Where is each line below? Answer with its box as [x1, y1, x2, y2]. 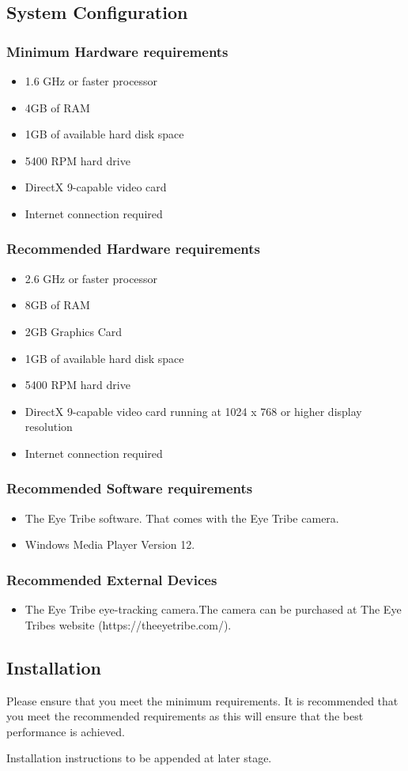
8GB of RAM [25, 297, 90, 313]
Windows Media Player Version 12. [25, 536, 195, 553]
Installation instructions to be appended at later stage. [6, 750, 272, 766]
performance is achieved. [6, 723, 125, 739]
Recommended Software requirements [6, 478, 253, 498]
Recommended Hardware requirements [6, 239, 260, 259]
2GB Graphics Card [25, 323, 123, 339]
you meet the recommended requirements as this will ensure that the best [6, 708, 364, 724]
